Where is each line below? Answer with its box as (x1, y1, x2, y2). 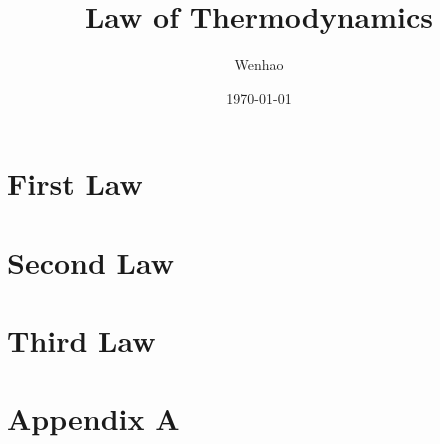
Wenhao (234, 54, 284, 75)
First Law (7, 163, 143, 204)
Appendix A (7, 398, 180, 439)
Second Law (7, 241, 174, 282)
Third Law (7, 320, 156, 361)
